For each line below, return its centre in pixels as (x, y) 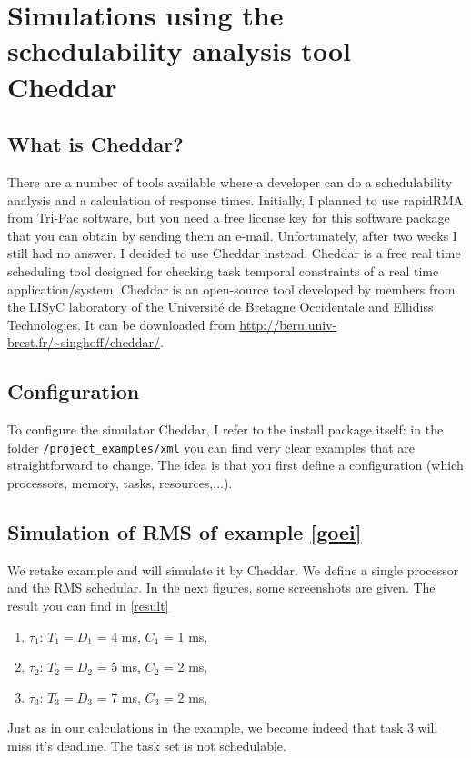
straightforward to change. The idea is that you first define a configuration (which (235, 465)
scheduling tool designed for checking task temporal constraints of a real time (223, 270)
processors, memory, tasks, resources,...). (120, 482)
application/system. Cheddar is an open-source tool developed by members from (231, 289)
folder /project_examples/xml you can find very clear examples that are (211, 447)
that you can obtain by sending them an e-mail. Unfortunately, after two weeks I (232, 235)
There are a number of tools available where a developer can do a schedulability (230, 181)
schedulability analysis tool (179, 50)
